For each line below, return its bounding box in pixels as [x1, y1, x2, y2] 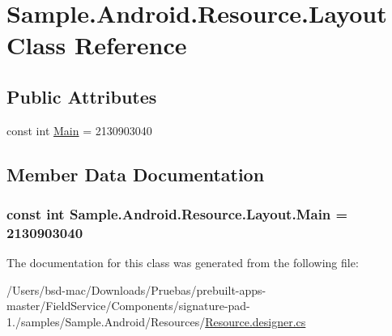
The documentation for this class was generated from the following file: [6, 254, 359, 271]
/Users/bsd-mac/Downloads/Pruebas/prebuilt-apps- [6, 281, 266, 298]
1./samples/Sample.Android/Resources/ [6, 313, 206, 330]
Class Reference [6, 28, 187, 62]
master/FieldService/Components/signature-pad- [6, 297, 250, 314]
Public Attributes [6, 83, 157, 108]
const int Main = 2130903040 [6, 121, 152, 138]
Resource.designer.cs [205, 313, 306, 330]
